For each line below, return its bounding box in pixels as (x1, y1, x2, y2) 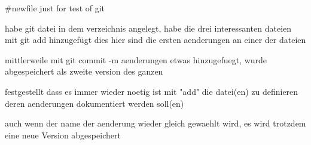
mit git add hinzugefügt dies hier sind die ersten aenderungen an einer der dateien (5, 33, 306, 46)
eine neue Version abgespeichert (5, 128, 121, 141)
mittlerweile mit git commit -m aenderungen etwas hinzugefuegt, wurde (5, 53, 267, 66)
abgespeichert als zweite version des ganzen (5, 65, 163, 78)
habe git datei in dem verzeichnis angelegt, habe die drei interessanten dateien (5, 21, 292, 34)
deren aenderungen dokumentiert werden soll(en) (5, 97, 184, 109)
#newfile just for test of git (5, 2, 105, 14)
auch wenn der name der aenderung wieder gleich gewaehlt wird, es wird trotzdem (5, 117, 306, 129)
